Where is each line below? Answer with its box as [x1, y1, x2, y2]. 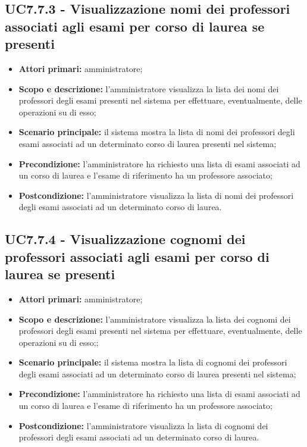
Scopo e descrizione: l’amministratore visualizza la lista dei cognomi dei [18, 312, 291, 325]
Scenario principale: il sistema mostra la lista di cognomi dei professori [18, 356, 287, 368]
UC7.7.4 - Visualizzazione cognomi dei [5, 230, 246, 248]
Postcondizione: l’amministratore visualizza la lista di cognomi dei [18, 419, 268, 432]
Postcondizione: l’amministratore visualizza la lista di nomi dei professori [18, 189, 294, 201]
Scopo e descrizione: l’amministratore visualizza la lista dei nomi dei [18, 82, 279, 95]
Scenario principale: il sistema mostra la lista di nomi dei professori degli [18, 126, 295, 138]
